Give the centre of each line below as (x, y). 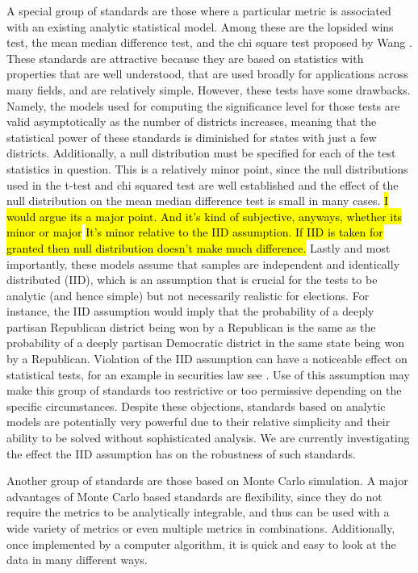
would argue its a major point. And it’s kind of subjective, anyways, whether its (205, 216)
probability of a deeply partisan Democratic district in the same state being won (205, 343)
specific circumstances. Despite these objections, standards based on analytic (196, 406)
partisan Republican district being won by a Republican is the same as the (191, 326)
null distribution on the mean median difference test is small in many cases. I (198, 201)
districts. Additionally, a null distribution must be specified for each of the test (201, 153)
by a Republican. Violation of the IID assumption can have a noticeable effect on (207, 359)
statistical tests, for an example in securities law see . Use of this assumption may (208, 374)
